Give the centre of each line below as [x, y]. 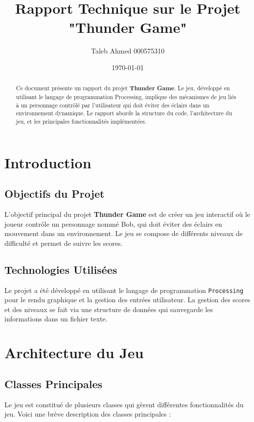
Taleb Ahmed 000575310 [128, 51]
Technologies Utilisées [61, 269]
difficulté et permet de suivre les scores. [64, 243]
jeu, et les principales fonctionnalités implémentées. [81, 121]
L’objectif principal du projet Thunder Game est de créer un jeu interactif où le [127, 214]
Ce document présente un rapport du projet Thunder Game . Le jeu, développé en [123, 88]
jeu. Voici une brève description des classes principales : [88, 414]
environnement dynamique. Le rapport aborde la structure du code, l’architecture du [124, 113]
